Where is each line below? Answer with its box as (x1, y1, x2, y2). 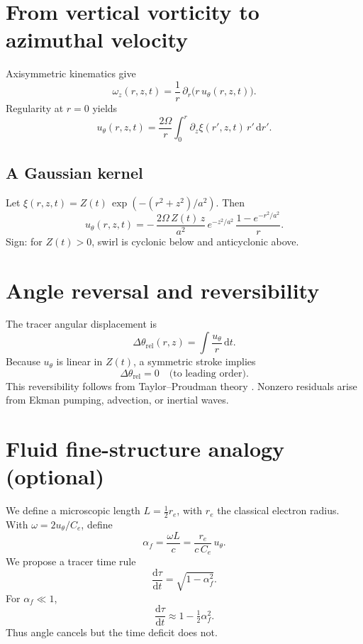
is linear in (56, 354, 103, 369)
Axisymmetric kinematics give (6, 66, 136, 81)
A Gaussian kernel (6, 162, 143, 184)
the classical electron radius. (217, 503, 340, 518)
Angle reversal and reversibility (6, 275, 320, 304)
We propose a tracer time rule (6, 554, 136, 569)
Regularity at (6, 100, 64, 115)
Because (6, 354, 40, 369)
